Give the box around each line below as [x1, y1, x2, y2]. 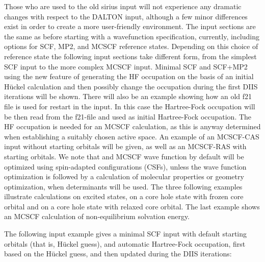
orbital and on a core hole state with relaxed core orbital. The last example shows [4, 201, 260, 211]
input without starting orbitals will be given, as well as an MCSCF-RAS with [4, 141, 247, 152]
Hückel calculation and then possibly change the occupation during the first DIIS [4, 81, 258, 91]
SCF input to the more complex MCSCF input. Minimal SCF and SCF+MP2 [4, 61, 248, 72]
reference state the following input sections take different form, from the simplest [4, 51, 257, 61]
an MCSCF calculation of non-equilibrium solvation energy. [4, 211, 190, 222]
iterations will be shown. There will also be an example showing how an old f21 [4, 91, 252, 102]
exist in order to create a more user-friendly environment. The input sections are [4, 21, 256, 32]
